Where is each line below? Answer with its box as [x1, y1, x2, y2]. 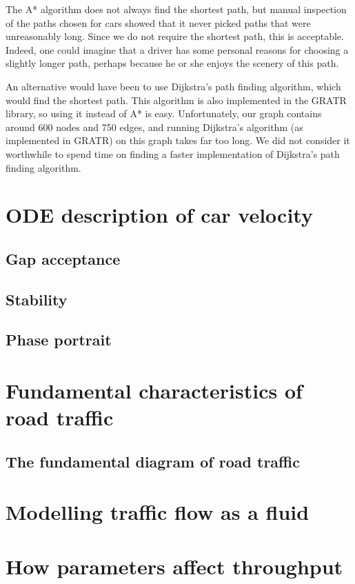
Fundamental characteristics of [6, 376, 303, 405]
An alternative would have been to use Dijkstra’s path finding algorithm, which [6, 79, 341, 93]
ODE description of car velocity [6, 201, 313, 229]
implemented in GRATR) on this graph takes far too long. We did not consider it [6, 133, 350, 148]
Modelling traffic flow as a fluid [6, 498, 310, 526]
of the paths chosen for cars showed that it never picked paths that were [6, 15, 311, 30]
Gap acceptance [6, 248, 121, 269]
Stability [6, 288, 68, 310]
